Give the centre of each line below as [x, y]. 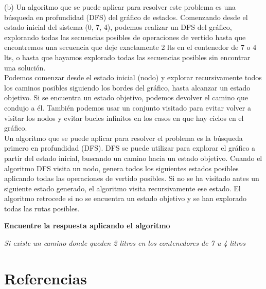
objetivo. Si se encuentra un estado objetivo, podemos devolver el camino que [126, 97]
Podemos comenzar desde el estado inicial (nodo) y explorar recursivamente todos [133, 77]
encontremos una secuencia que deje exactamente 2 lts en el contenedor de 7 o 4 [130, 47]
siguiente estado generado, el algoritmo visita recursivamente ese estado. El [122, 188]
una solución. [25, 67]
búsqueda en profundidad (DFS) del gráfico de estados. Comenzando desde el [126, 17]
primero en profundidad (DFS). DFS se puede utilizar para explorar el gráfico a [130, 148]
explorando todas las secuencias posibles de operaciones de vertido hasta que [125, 37]
